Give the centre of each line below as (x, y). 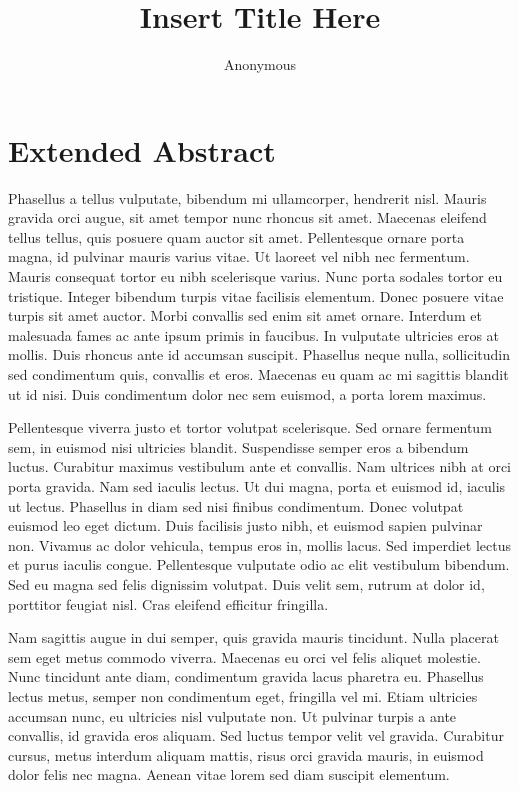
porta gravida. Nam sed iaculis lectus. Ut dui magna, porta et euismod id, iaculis (257, 485)
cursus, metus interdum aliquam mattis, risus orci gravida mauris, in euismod (246, 754)
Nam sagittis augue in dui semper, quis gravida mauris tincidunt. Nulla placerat (253, 637)
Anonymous (260, 64)
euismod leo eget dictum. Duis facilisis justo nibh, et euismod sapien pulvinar (245, 525)
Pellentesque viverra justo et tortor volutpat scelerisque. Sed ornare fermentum (250, 427)
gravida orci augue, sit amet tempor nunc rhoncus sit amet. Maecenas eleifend (247, 217)
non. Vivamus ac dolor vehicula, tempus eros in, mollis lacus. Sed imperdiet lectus (260, 544)
